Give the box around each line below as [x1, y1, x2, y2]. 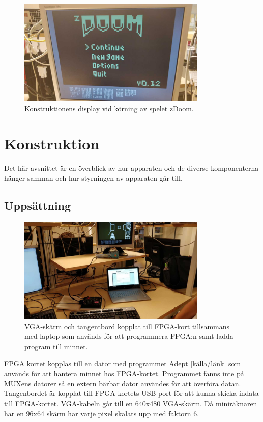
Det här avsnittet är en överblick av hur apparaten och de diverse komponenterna [4, 163, 259, 173]
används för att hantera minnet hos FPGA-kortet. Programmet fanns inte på [4, 368, 244, 379]
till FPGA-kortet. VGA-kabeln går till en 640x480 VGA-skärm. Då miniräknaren [4, 398, 257, 409]
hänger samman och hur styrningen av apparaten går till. [4, 172, 183, 183]
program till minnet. [24, 341, 88, 352]
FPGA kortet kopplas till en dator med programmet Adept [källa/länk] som [4, 358, 241, 368]
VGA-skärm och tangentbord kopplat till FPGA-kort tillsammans [24, 321, 230, 331]
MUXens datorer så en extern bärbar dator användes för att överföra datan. [4, 378, 241, 388]
